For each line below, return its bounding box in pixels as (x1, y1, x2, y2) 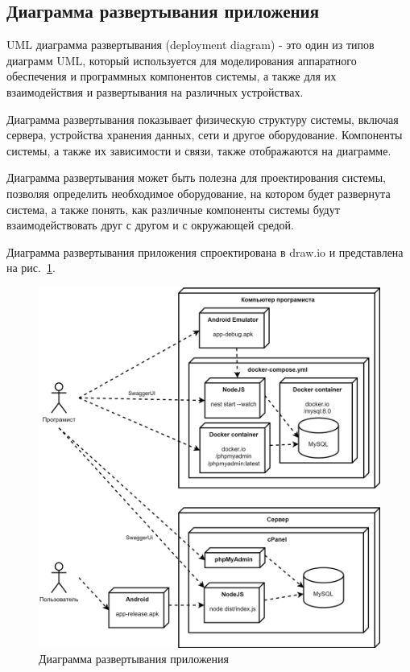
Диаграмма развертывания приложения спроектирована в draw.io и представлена (6, 243, 404, 260)
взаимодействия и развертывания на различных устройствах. (6, 83, 304, 100)
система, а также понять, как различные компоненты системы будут (6, 200, 340, 217)
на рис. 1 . (6, 259, 56, 276)
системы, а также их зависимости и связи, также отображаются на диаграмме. (6, 142, 391, 159)
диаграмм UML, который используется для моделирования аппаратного (6, 52, 357, 68)
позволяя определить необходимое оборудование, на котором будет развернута (6, 184, 391, 201)
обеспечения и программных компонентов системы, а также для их (6, 68, 337, 85)
